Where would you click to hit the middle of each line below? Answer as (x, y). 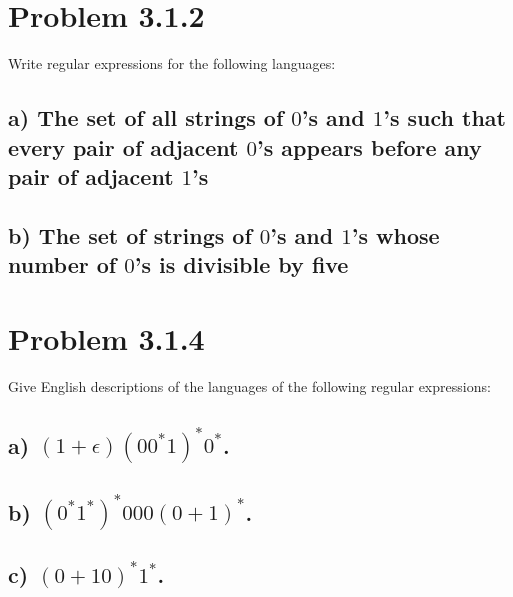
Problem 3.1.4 (106, 337)
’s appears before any (369, 146)
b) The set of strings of (130, 234)
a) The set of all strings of (146, 117)
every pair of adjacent (123, 146)
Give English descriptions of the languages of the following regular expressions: (249, 385)
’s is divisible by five (241, 264)
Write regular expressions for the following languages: (172, 63)
